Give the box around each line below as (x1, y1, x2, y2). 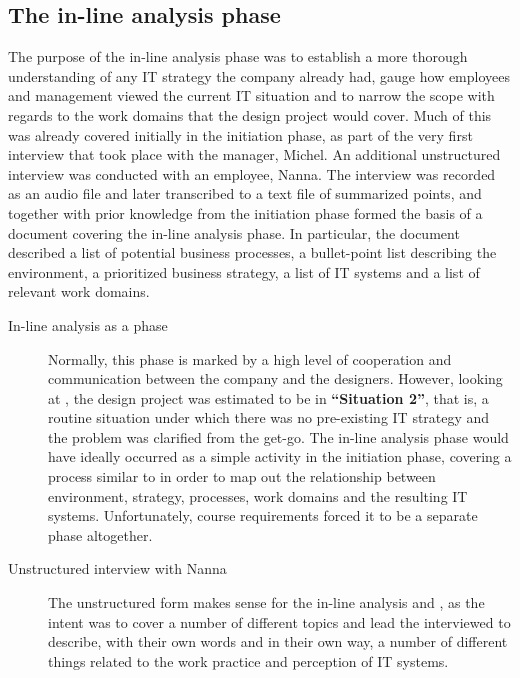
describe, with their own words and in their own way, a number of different (48, 631, 508, 652)
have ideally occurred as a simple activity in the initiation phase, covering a (48, 446, 512, 467)
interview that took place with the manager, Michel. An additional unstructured (8, 144, 501, 165)
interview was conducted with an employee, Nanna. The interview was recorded (8, 163, 496, 184)
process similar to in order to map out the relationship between (48, 466, 436, 487)
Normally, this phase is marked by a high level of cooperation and (48, 348, 452, 369)
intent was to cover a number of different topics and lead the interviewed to (48, 611, 511, 632)
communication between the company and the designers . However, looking (48, 368, 503, 389)
